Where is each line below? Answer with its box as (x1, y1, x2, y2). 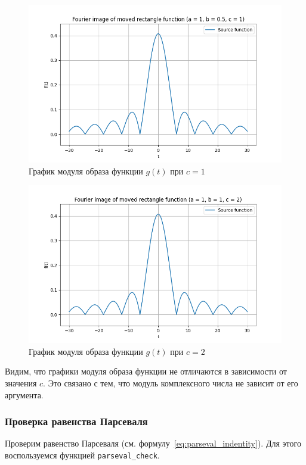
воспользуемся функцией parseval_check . (5, 448, 160, 461)
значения (5, 376, 37, 389)
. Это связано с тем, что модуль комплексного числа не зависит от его (43, 376, 298, 389)
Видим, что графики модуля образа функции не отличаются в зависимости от (5, 365, 287, 377)
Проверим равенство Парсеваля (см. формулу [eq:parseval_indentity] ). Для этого (5, 437, 301, 450)
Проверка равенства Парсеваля (5, 414, 148, 429)
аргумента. (5, 388, 44, 401)
